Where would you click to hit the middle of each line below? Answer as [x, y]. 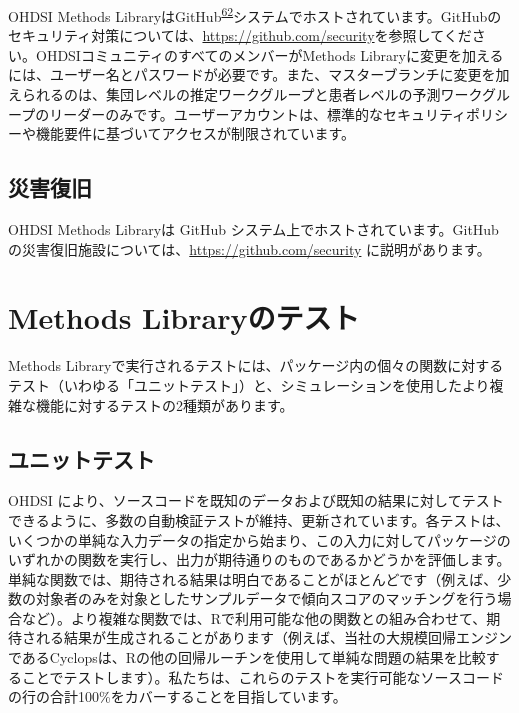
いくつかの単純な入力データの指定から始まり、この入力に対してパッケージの [259, 539]
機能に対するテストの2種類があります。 [164, 404]
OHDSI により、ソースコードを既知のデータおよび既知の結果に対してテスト [256, 500]
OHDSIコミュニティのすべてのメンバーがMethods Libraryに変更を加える [269, 54]
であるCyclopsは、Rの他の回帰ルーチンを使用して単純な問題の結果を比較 [247, 657]
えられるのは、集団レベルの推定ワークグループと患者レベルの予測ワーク [245, 94]
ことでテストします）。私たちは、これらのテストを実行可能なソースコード [262, 676]
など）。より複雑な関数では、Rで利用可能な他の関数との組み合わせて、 [254, 617]
